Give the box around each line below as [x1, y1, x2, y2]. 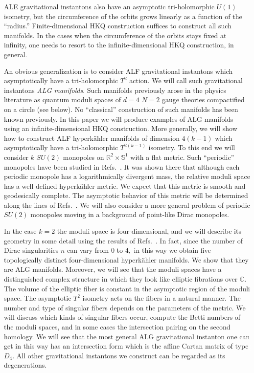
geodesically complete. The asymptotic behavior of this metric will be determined [4, 190, 248, 200]
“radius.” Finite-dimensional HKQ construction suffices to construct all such [4, 21, 231, 31]
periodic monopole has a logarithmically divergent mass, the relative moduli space [4, 171, 250, 181]
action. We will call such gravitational [129, 75, 243, 86]
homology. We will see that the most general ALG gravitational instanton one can [4, 331, 250, 341]
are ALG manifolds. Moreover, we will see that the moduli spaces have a [4, 264, 222, 274]
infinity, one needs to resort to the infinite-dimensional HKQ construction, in [4, 40, 234, 50]
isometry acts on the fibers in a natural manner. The [82, 293, 241, 303]
